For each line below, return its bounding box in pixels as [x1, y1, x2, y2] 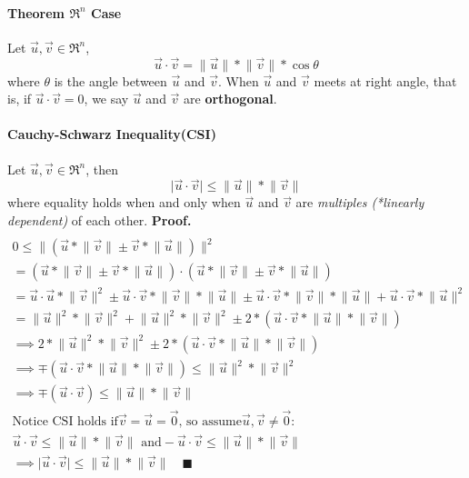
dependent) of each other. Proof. [7, 211, 192, 229]
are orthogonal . [184, 89, 277, 108]
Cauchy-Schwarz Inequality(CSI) [7, 124, 216, 144]
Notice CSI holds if [12, 414, 118, 428]
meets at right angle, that [314, 71, 457, 90]
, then [85, 159, 119, 178]
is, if [7, 89, 32, 108]
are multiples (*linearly [295, 193, 424, 212]
